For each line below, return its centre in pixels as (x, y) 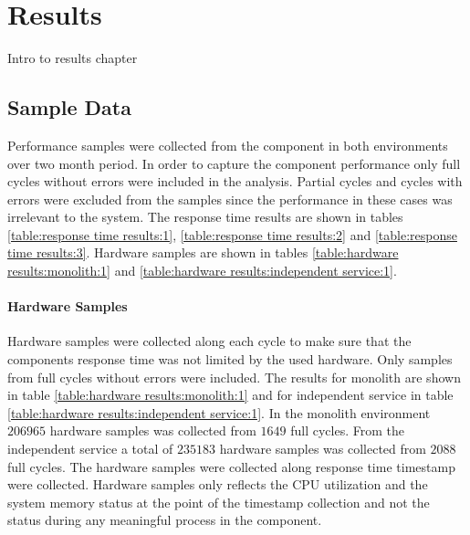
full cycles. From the (347, 430)
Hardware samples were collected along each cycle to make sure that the (209, 341)
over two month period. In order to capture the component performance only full (234, 163)
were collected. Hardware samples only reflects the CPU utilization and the (218, 484)
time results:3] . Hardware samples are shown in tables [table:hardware (203, 252)
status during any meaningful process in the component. (165, 520)
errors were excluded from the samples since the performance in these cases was (230, 199)
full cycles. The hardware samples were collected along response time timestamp (231, 466)
